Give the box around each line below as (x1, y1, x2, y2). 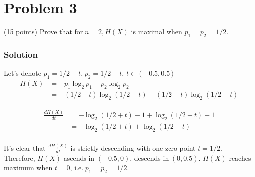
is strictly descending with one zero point (70, 142, 196, 153)
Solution (4, 48, 38, 60)
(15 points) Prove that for (4, 26, 83, 37)
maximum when (4, 162, 53, 173)
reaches (229, 152, 251, 163)
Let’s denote (4, 68, 41, 78)
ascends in (63, 152, 95, 163)
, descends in (130, 152, 169, 163)
